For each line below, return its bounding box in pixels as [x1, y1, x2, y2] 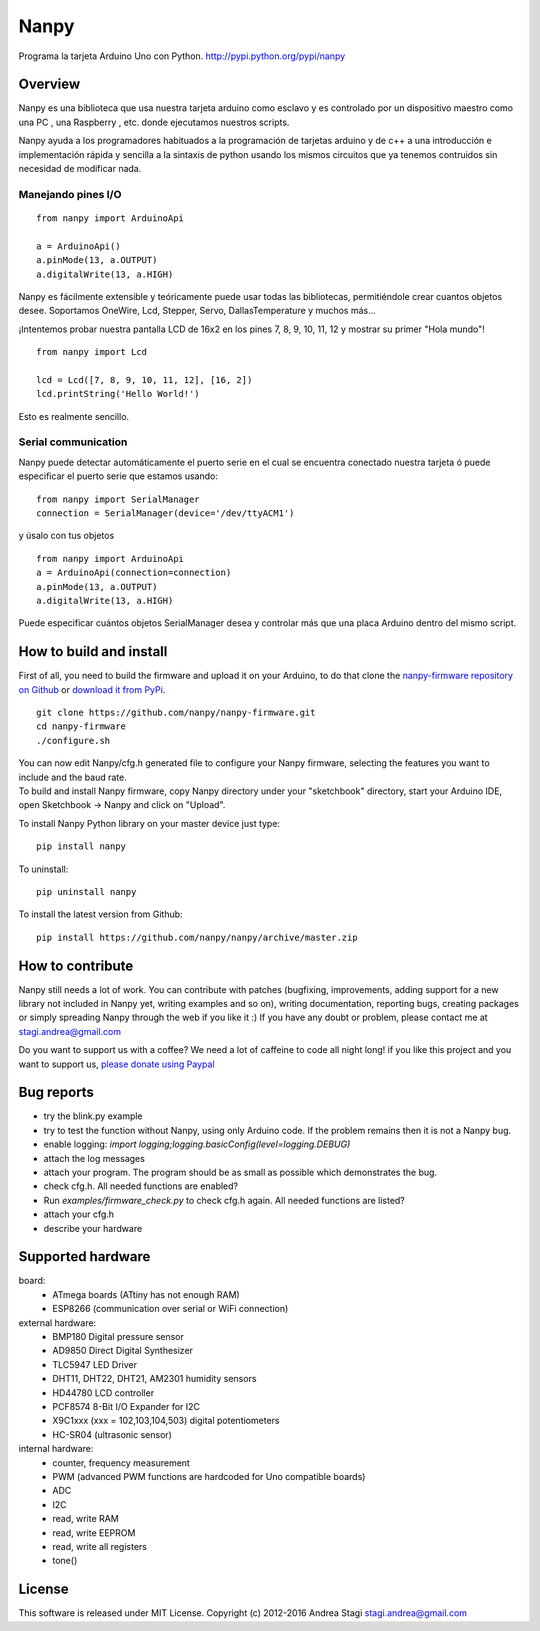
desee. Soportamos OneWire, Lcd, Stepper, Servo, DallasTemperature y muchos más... [18, 305, 376, 317]
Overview [18, 76, 81, 93]
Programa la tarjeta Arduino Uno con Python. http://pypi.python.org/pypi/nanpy [18, 50, 346, 62]
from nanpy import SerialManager [36, 493, 200, 505]
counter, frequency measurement [52, 1456, 190, 1469]
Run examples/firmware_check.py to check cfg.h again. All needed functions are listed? [43, 1194, 405, 1206]
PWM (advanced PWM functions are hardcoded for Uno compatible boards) [52, 1470, 366, 1482]
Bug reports [18, 1084, 95, 1101]
